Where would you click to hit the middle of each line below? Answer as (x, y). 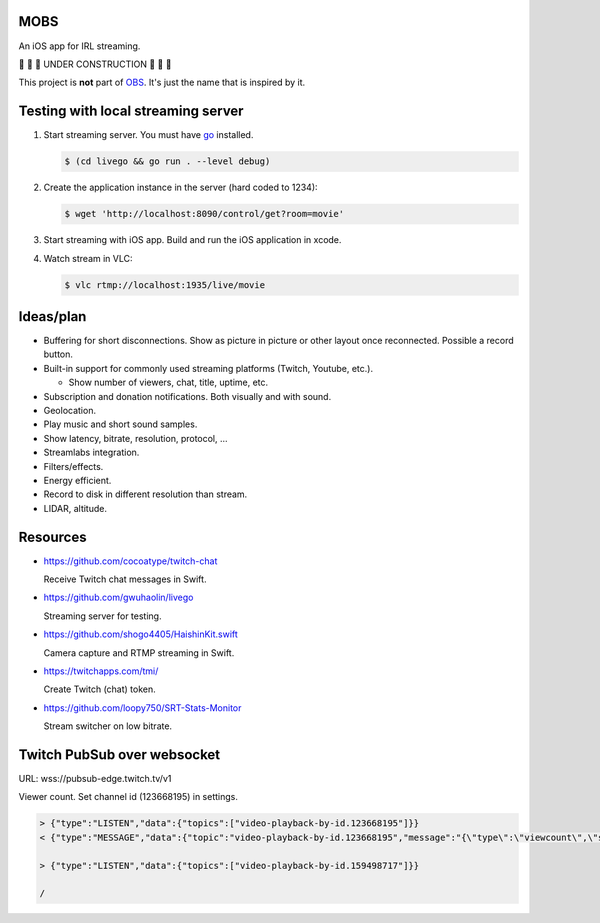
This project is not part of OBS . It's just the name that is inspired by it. (162, 82)
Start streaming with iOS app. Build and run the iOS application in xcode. (192, 240)
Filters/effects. (73, 466)
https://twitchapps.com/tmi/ (101, 671)
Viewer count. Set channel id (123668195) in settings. (128, 797)
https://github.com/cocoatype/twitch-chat (130, 561)
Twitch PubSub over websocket (119, 754)
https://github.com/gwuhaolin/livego (118, 597)
